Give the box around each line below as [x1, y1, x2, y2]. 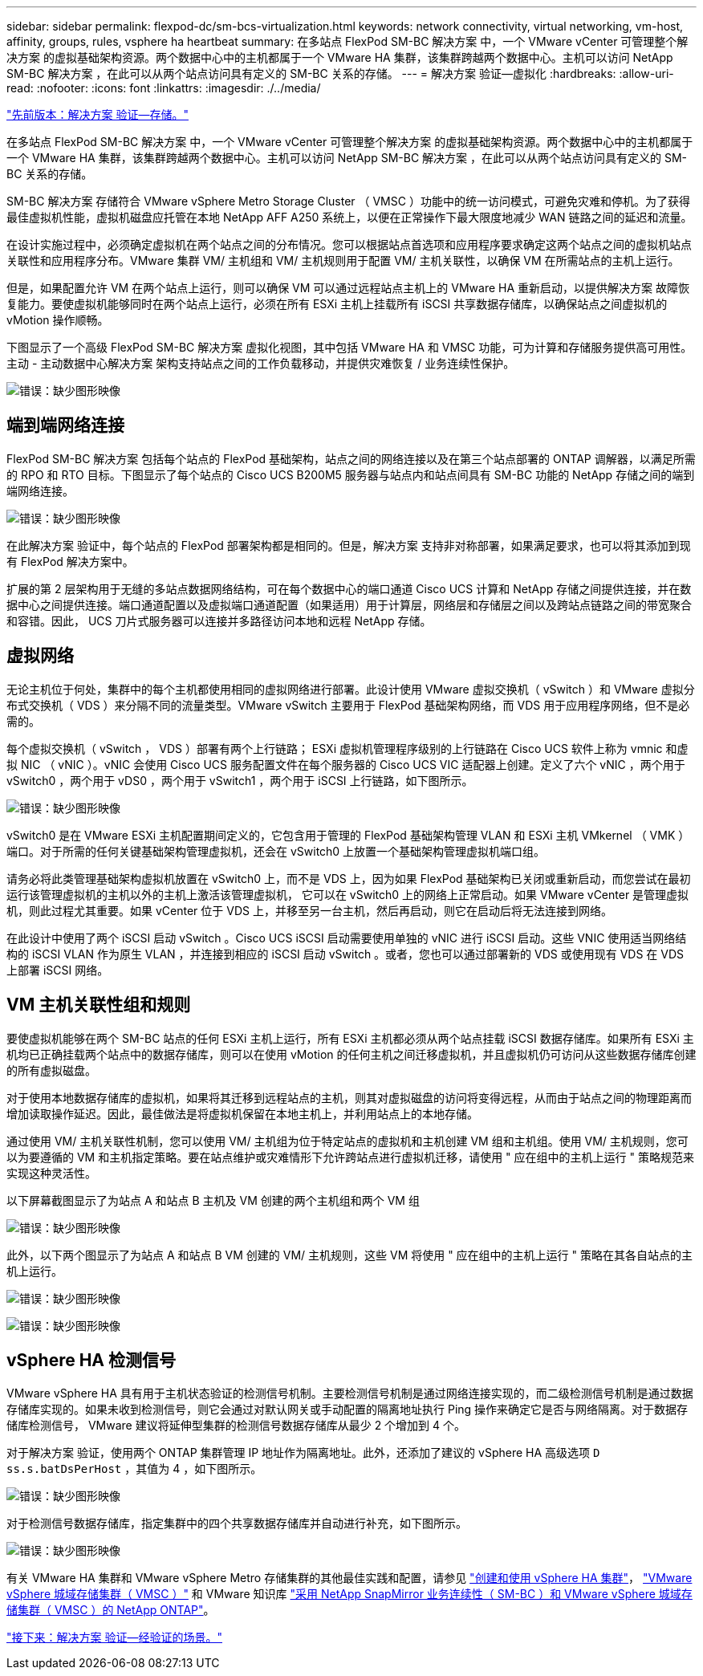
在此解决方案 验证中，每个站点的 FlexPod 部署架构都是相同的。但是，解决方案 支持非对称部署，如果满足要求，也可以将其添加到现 [6, 538, 691, 552]
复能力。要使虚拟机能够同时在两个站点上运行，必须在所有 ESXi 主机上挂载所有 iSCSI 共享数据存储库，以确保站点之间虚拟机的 [6, 297, 668, 311]
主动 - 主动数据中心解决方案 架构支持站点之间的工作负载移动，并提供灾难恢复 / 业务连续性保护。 [6, 356, 515, 370]
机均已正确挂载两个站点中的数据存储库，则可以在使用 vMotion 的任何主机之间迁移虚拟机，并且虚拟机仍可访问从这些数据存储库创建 [6, 1047, 697, 1061]
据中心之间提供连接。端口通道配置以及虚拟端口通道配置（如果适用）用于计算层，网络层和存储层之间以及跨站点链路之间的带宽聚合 [6, 597, 692, 612]
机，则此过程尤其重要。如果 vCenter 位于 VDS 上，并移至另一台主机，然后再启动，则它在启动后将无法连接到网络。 [6, 903, 612, 917]
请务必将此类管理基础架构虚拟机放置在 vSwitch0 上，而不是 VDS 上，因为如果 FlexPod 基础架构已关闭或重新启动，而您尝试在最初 [6, 871, 691, 885]
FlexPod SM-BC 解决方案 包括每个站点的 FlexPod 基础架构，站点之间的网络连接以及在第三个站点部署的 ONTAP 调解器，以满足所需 [6, 451, 696, 466]
